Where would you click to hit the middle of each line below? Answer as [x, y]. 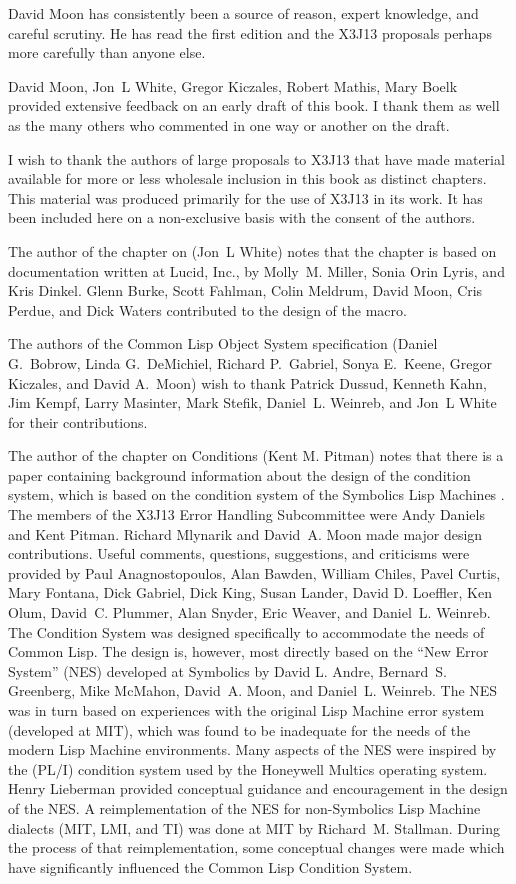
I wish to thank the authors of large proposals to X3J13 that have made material [256, 158]
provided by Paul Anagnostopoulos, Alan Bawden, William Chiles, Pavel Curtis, [254, 572]
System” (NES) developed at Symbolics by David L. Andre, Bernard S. [227, 670]
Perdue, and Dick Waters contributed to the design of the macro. [207, 309]
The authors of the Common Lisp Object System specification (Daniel [223, 343]
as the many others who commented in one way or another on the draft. [229, 124]
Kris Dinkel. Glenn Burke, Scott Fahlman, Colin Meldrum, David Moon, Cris [245, 290]
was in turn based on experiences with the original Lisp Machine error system [246, 710]
